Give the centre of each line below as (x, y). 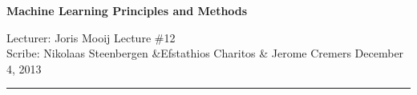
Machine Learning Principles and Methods (127, 10)
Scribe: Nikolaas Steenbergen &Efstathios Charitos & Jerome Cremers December (205, 53)
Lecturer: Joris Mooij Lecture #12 (91, 37)
